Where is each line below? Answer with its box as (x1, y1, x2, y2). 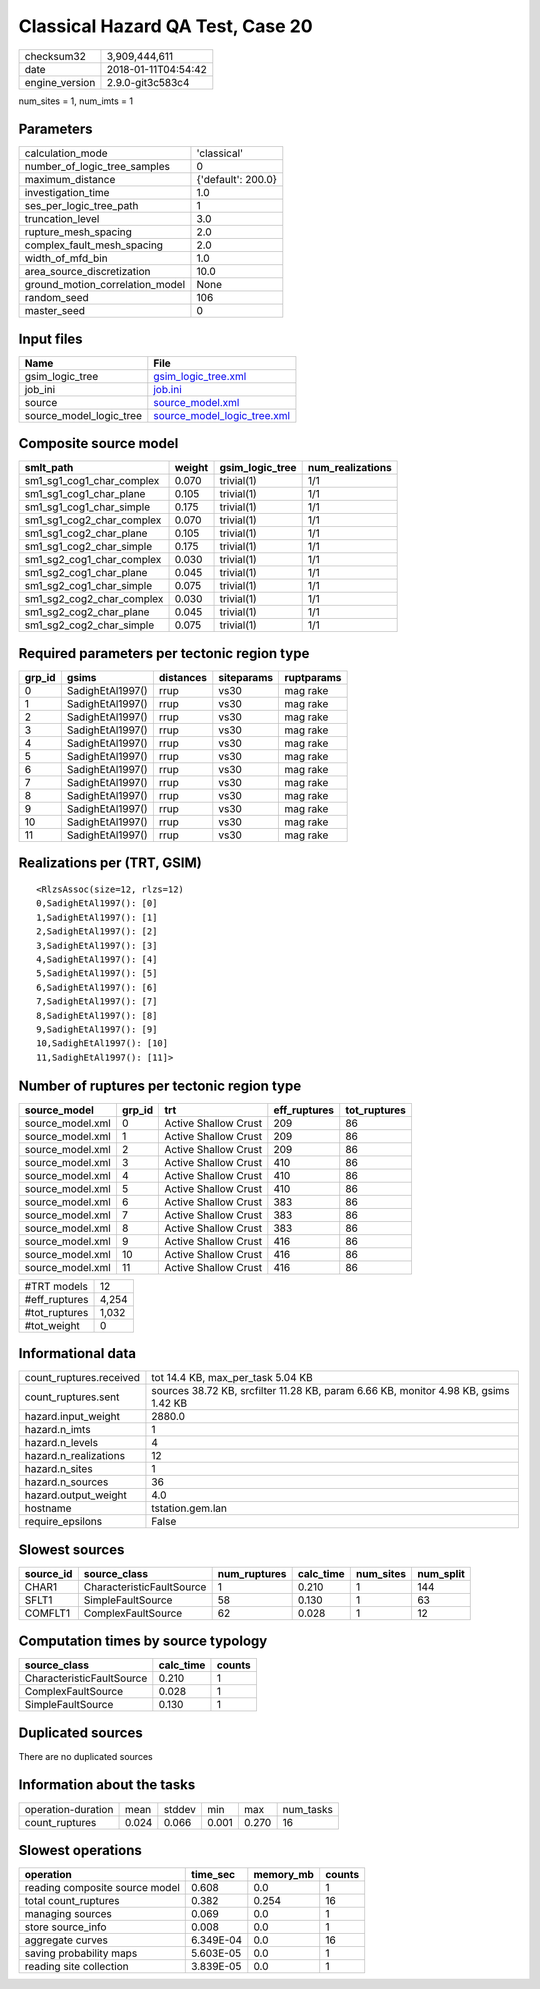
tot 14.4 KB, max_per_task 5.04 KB (151, 1371, 314, 1385)
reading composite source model (24, 1881, 180, 1895)
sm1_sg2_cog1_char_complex (24, 553, 162, 567)
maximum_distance (24, 173, 116, 187)
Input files (18, 330, 84, 347)
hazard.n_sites (24, 1462, 94, 1476)
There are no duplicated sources (18, 1750, 154, 1762)
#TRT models (24, 1279, 89, 1293)
